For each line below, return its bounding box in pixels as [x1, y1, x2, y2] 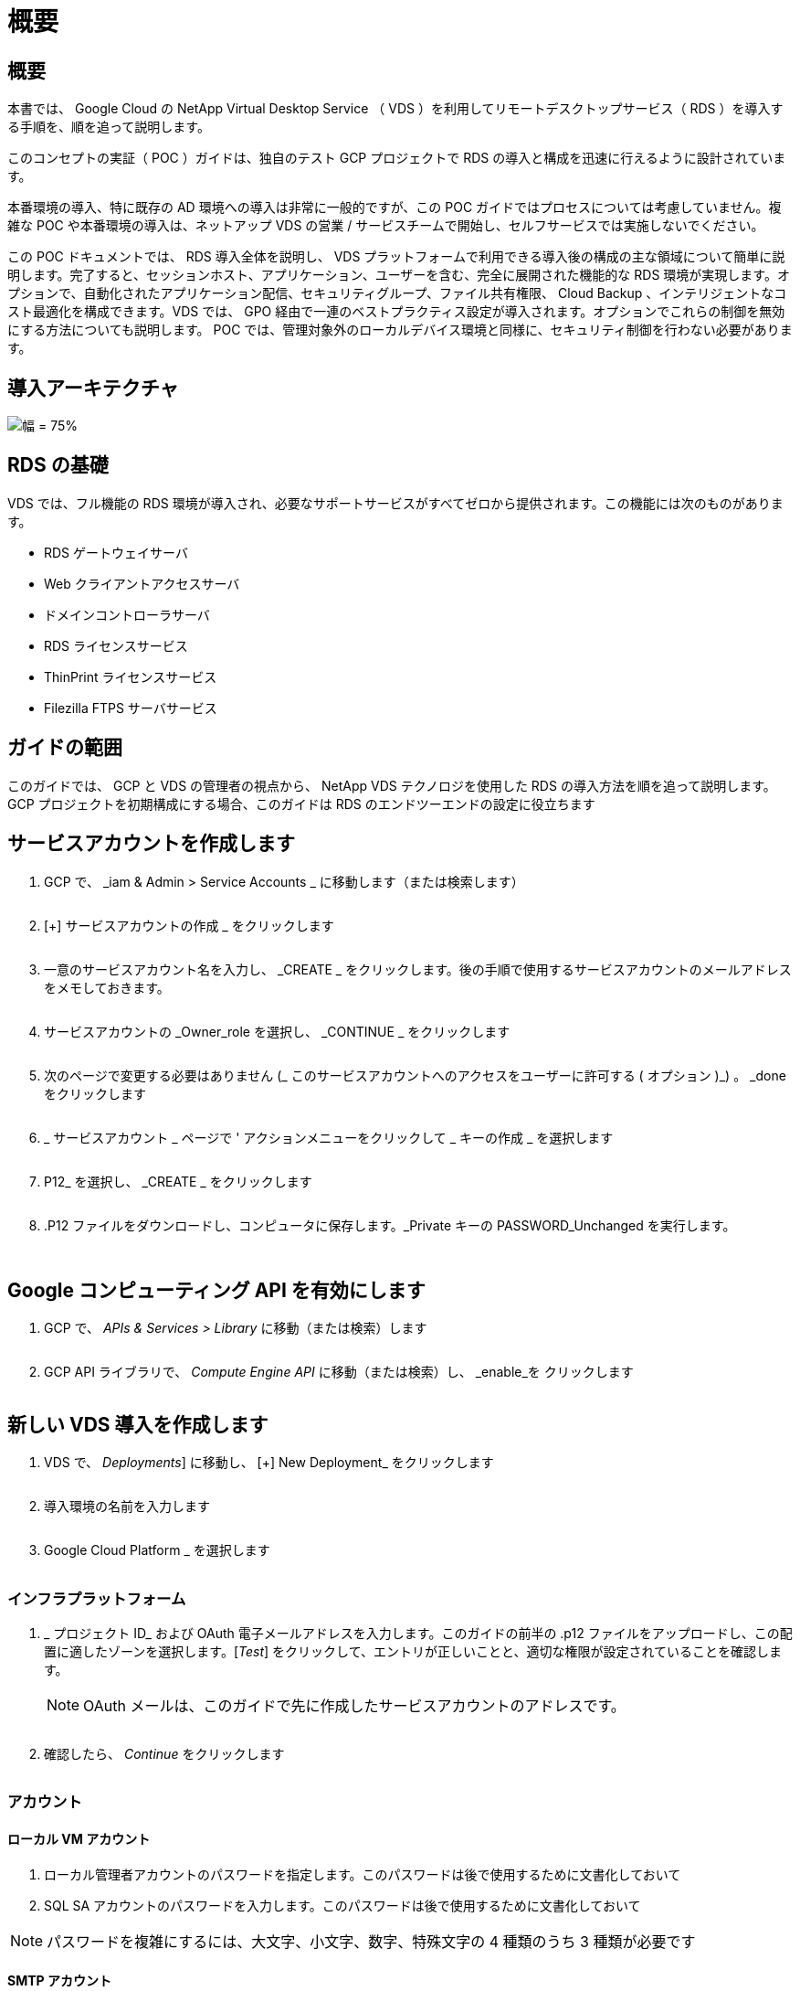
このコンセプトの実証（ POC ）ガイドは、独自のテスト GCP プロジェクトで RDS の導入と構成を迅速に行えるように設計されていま [7, 150, 786, 166]
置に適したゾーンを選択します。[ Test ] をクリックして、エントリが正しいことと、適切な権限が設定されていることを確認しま [44, 1643, 782, 1659]
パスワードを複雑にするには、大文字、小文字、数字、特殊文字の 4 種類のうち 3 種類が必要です [47, 1932, 696, 1951]
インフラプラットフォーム [7, 1589, 186, 1608]
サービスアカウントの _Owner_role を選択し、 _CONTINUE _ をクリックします [44, 1023, 511, 1039]
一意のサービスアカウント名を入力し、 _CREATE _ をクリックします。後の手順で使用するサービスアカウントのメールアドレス [44, 961, 792, 977]
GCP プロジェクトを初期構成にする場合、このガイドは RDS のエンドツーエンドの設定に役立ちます [7, 795, 595, 812]
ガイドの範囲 [7, 736, 122, 760]
